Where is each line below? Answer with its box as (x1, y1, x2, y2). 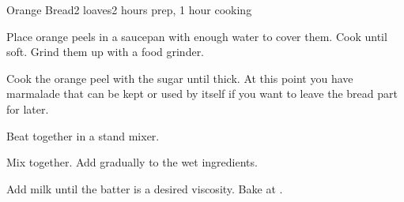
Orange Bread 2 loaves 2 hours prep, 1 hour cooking (6, 2, 252, 17)
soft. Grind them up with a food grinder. (6, 43, 205, 60)
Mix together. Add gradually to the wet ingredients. (6, 154, 258, 170)
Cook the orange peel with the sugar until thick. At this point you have (6, 69, 353, 86)
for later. (6, 100, 49, 117)
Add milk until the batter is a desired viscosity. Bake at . (6, 180, 283, 196)
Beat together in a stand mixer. (6, 127, 160, 144)
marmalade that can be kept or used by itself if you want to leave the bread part (6, 85, 398, 102)
